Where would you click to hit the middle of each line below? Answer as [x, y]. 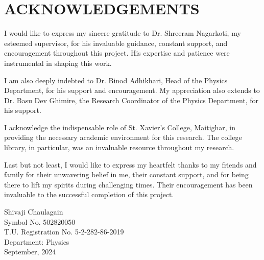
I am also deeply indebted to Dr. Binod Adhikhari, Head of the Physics [116, 80]
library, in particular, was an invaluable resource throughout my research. [119, 147]
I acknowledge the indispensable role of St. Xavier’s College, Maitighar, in [120, 127]
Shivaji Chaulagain [34, 212]
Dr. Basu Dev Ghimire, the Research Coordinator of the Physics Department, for [131, 100]
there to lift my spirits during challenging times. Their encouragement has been [128, 184]
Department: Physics [37, 241]
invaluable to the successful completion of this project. [89, 194]
